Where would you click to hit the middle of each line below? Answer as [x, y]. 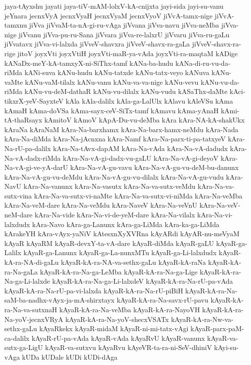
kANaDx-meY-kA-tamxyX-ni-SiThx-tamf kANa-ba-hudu [89, 63]
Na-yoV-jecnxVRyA [34, 319]
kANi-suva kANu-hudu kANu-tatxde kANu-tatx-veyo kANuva [117, 72]
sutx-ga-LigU [24, 347]
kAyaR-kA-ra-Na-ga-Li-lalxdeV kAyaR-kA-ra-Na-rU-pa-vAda [142, 281]
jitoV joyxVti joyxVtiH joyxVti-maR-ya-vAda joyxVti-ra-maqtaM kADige [128, 53]
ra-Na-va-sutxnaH [31, 309]
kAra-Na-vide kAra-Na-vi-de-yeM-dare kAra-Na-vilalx [115, 215]
